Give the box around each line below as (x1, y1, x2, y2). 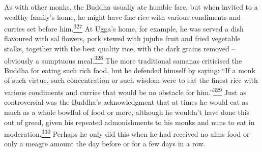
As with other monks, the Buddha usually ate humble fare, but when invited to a (4, 2, 258, 12)
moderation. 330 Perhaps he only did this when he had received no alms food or (4, 127, 250, 139)
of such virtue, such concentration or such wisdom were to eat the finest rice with (4, 75, 258, 85)
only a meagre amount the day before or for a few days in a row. (4, 138, 206, 149)
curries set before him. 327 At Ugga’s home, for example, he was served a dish (4, 22, 244, 34)
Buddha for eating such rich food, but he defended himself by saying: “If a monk (4, 65, 256, 75)
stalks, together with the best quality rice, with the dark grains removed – (4, 43, 236, 54)
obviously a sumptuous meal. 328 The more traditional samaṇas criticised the (4, 53, 242, 66)
